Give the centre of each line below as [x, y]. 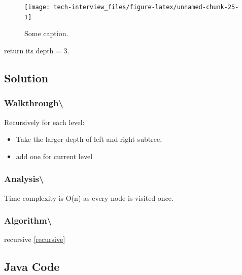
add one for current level [54, 156]
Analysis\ [24, 179]
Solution [26, 78]
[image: [37, 7]
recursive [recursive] [35, 239]
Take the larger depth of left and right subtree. [89, 139]
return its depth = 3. [37, 50]
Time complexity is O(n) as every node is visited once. [89, 197]
